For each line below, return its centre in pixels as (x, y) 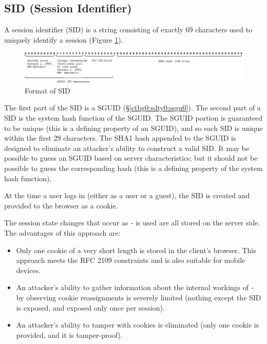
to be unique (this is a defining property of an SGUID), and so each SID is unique (133, 128)
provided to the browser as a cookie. (61, 205)
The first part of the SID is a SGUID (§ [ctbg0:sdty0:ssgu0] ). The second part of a (132, 108)
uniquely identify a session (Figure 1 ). (64, 39)
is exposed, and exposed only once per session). (90, 307)
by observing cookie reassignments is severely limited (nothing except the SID (139, 297)
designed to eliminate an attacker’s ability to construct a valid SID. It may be (127, 148)
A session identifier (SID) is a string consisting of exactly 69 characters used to (128, 30)
